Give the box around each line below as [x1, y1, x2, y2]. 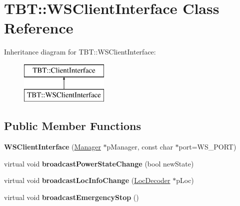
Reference [4, 17, 73, 38]
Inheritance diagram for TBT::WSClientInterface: [4, 46, 156, 57]
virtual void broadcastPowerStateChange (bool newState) [4, 158, 194, 168]
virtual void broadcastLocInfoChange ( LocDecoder [4, 175, 170, 185]
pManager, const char [106, 141, 173, 152]
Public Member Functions [4, 118, 141, 133]
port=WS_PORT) [178, 141, 236, 152]
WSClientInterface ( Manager [4, 141, 101, 152]
